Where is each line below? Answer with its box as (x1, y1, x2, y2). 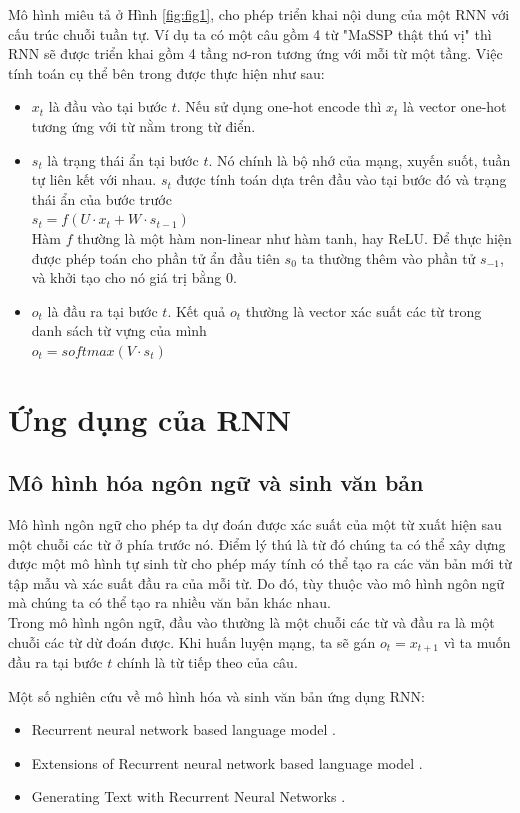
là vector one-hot (403, 96, 507, 117)
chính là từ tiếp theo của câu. (116, 652, 298, 673)
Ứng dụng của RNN (8, 398, 292, 439)
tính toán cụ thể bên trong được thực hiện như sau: (8, 62, 325, 83)
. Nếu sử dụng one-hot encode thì (176, 96, 382, 117)
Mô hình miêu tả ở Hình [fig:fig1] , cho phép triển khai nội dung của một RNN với (8, 4, 510, 24)
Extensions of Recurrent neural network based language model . (31, 752, 423, 773)
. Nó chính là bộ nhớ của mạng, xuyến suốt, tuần (208, 149, 511, 170)
